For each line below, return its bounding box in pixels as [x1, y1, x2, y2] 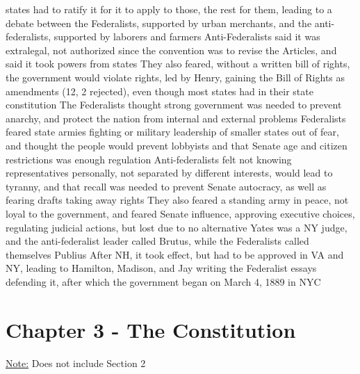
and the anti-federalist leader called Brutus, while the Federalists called [6, 234, 309, 248]
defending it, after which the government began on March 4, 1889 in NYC [6, 274, 321, 288]
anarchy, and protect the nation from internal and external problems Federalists [6, 111, 346, 125]
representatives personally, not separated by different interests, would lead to [6, 165, 333, 180]
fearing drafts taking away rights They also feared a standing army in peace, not [6, 193, 349, 207]
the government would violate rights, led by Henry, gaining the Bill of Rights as [6, 70, 345, 84]
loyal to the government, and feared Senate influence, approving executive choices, [6, 206, 355, 220]
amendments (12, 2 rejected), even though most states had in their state [6, 83, 313, 98]
